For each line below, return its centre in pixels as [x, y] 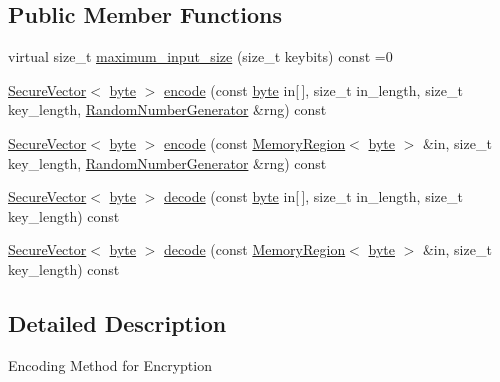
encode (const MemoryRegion [255, 142]
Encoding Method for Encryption [110, 364]
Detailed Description [117, 322]
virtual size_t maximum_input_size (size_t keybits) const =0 [200, 56]
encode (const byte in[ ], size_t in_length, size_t [313, 89]
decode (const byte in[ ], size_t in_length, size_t [313, 196]
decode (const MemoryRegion [255, 249]
